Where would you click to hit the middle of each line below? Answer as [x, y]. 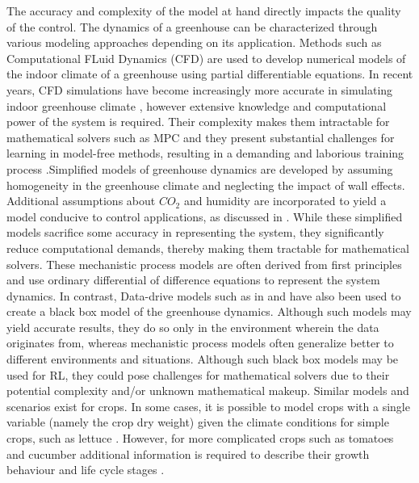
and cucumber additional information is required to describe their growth [188, 454]
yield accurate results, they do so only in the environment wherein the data [193, 327]
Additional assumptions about [81, 201]
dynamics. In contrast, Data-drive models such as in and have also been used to [204, 295]
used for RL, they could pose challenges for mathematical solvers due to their [198, 374]
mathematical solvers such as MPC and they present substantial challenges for [201, 137]
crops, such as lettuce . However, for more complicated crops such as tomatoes [200, 438]
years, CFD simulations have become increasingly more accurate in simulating [200, 89]
